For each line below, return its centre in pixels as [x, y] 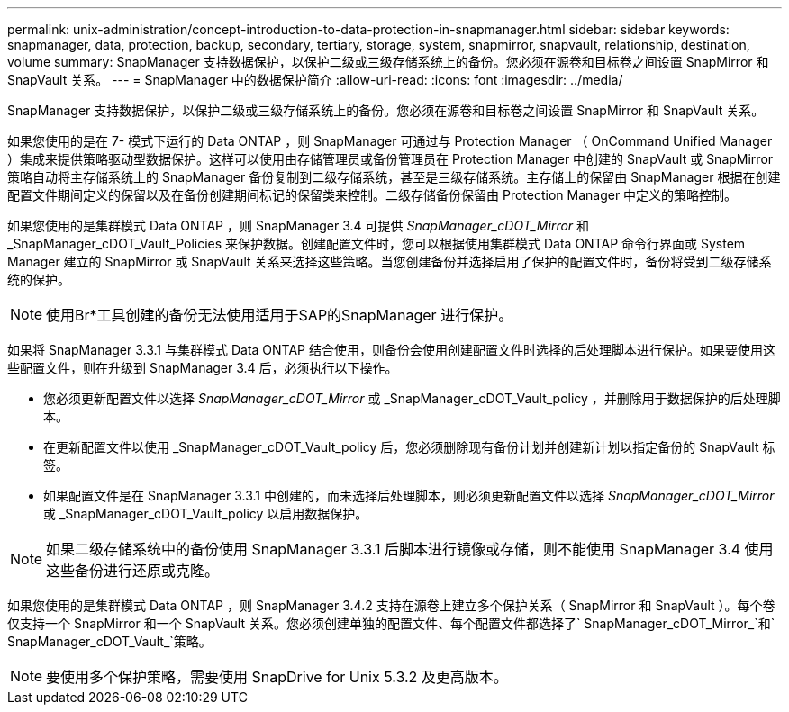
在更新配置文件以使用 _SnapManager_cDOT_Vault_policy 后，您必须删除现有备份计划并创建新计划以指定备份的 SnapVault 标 [409, 447]
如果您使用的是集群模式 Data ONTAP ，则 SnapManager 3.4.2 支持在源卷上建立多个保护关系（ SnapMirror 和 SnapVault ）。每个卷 [391, 605]
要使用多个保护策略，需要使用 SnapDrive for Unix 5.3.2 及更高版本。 [277, 677]
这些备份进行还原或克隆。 [133, 571]
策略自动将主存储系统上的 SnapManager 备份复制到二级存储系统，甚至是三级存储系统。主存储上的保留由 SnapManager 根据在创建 [394, 177]
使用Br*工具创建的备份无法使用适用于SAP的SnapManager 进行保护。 [280, 315]
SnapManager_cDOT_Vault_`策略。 [109, 641]
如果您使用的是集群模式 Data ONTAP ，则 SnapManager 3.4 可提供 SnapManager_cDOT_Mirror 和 [299, 225]
